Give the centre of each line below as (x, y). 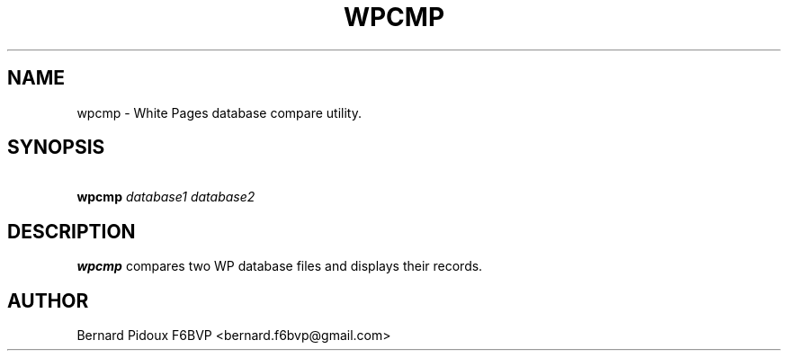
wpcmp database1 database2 (166, 197)
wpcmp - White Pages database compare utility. (219, 112)
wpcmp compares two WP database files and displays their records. (280, 266)
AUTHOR (48, 300)
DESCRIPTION (72, 231)
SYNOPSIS (56, 148)
